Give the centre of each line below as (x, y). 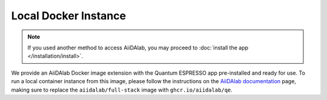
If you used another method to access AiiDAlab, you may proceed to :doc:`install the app (138, 48)
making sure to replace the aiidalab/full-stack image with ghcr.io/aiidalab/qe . (122, 90)
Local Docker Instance (69, 16)
